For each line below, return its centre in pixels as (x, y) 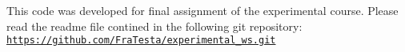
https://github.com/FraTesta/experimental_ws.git (141, 41)
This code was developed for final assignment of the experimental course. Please (202, 10)
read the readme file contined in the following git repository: (154, 26)
